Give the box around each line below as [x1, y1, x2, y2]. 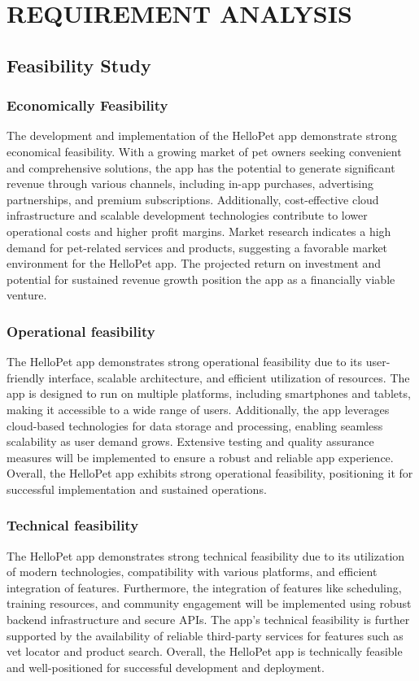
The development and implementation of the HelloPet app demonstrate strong [7, 127, 397, 144]
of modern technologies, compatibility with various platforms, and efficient [7, 563, 378, 580]
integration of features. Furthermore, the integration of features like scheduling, [7, 578, 402, 596]
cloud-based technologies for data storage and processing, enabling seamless [7, 417, 383, 434]
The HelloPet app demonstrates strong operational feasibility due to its [7, 353, 363, 370]
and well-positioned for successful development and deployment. [7, 658, 325, 675]
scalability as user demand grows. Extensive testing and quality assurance [7, 433, 374, 450]
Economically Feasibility [7, 95, 168, 116]
